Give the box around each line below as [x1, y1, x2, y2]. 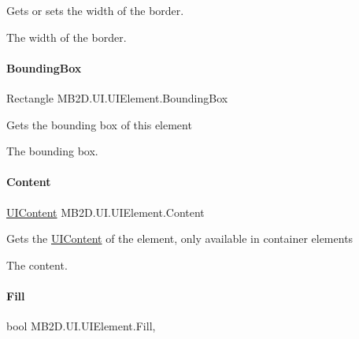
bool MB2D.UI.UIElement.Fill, [6, 318, 156, 334]
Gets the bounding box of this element [6, 116, 192, 132]
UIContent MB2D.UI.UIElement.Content [6, 203, 205, 220]
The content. [6, 256, 68, 273]
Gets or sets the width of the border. [6, 2, 184, 18]
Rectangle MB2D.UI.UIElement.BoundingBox [6, 89, 228, 106]
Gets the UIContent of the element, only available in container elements [6, 230, 353, 247]
